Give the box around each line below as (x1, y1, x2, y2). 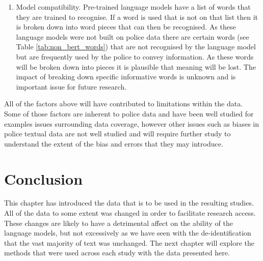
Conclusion (4, 168, 83, 189)
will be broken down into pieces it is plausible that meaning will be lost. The (16, 61, 256, 72)
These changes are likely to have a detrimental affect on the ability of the (4, 217, 233, 228)
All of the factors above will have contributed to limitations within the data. (4, 98, 243, 109)
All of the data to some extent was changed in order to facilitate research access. (4, 208, 256, 218)
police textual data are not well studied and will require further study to (4, 128, 231, 139)
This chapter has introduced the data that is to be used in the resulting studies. (4, 197, 254, 208)
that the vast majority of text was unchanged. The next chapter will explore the (4, 237, 255, 248)
